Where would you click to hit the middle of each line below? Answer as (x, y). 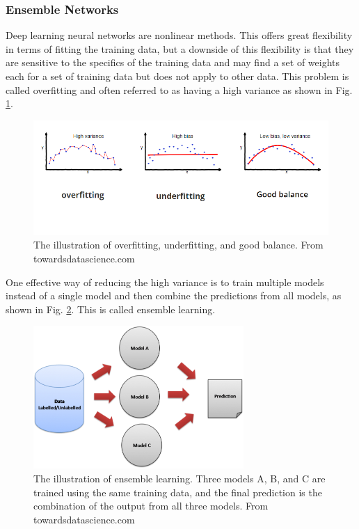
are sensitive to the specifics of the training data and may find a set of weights (173, 62)
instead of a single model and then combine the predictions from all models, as (174, 295)
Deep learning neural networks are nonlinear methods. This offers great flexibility (179, 35)
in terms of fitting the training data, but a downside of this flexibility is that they (180, 48)
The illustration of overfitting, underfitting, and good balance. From (178, 245)
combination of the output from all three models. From (151, 506)
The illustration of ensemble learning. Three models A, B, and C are (179, 479)
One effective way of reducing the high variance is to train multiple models (165, 282)
